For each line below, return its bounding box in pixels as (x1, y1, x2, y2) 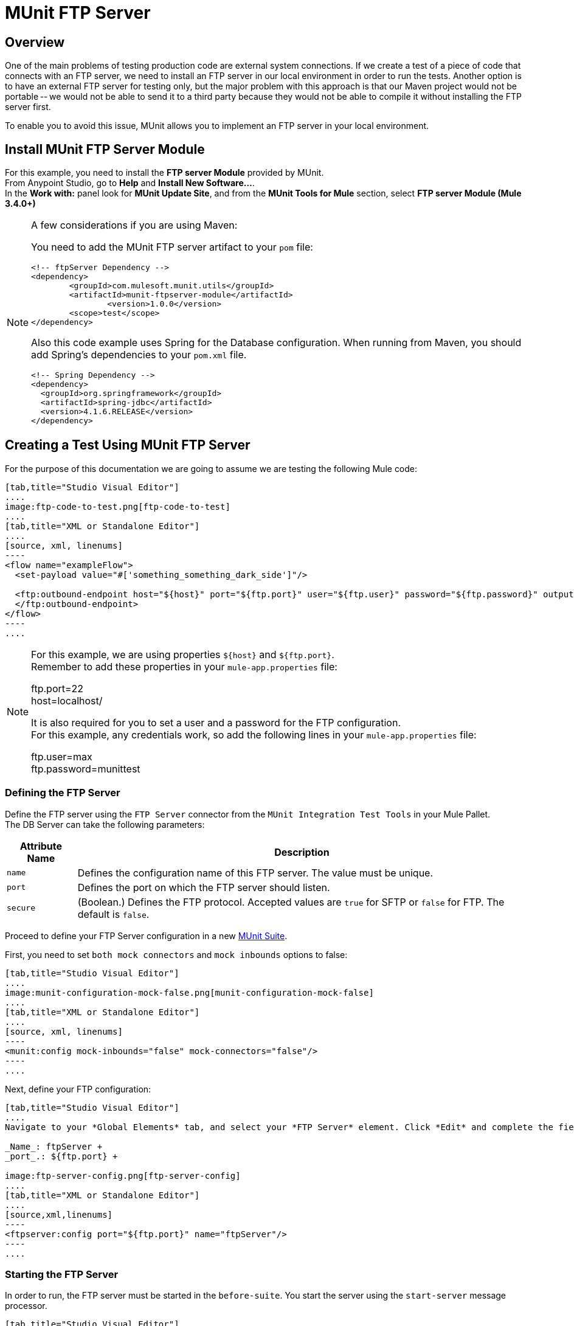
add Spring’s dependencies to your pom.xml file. (31, 349, 247, 361)
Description (274, 845, 330, 858)
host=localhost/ (31, 694, 103, 707)
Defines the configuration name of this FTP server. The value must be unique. (77, 866, 434, 879)
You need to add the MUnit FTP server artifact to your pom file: (31, 241, 313, 254)
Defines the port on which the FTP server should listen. (77, 881, 330, 894)
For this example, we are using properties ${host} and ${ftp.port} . (31, 648, 334, 661)
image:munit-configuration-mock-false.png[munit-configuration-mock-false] (5, 987, 374, 998)
